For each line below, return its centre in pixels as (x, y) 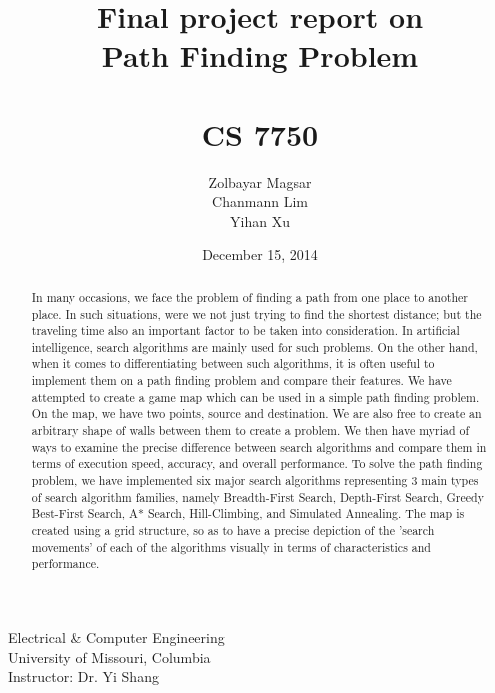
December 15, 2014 (260, 254)
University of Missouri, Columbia (109, 656)
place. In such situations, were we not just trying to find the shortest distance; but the (256, 313)
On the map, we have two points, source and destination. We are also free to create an (256, 413)
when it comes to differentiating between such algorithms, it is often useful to (233, 363)
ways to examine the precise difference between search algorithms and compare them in (259, 446)
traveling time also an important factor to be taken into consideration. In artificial (245, 330)
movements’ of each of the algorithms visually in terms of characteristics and (231, 546)
